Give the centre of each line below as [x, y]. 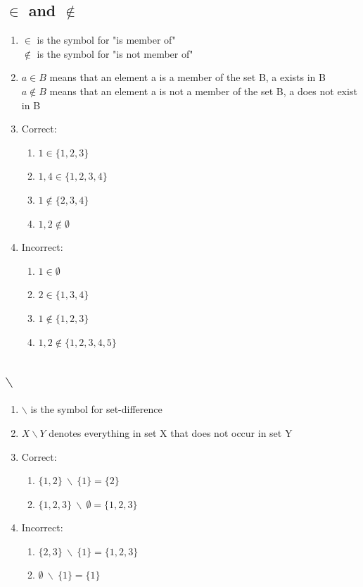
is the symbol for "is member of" [106, 40]
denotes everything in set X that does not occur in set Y [171, 432]
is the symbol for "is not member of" [115, 53]
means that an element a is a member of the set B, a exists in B [187, 77]
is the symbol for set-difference [96, 409]
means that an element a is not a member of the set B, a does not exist [203, 91]
